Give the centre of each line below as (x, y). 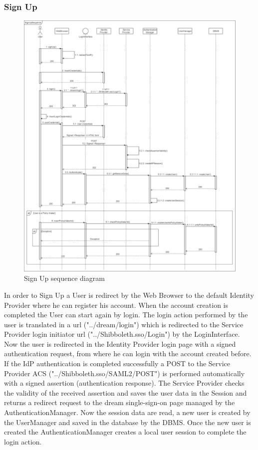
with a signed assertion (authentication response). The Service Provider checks (124, 383)
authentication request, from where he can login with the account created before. (128, 353)
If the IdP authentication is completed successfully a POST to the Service (117, 363)
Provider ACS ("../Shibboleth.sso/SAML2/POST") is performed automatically (125, 373)
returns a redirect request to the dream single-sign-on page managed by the (120, 402)
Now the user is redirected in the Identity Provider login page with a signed (120, 343)
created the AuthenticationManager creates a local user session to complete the (125, 432)
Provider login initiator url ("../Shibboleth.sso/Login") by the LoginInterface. (122, 334)
